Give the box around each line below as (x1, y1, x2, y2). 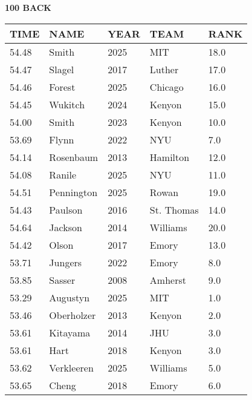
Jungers (49, 255, 82, 269)
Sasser (49, 272, 76, 287)
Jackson (49, 220, 82, 234)
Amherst (149, 272, 186, 287)
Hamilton (149, 149, 190, 164)
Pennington (49, 185, 98, 199)
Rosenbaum (49, 149, 99, 164)
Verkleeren (49, 360, 94, 375)
